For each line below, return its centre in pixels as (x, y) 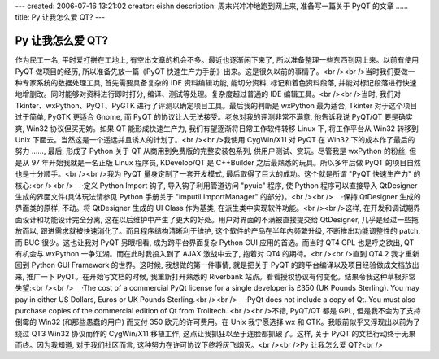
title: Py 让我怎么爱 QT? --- (60, 17)
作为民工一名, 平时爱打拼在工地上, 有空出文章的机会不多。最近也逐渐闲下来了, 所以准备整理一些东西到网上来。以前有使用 (217, 60)
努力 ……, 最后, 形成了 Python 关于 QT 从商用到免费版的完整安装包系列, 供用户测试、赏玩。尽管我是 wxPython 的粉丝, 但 (216, 151)
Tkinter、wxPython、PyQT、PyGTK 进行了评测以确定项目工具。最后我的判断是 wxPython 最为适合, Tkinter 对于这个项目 (216, 105)
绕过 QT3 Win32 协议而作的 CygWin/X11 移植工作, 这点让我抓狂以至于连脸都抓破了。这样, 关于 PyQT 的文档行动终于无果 (215, 333)
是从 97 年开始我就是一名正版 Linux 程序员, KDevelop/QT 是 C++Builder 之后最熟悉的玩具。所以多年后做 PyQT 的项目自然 (218, 162)
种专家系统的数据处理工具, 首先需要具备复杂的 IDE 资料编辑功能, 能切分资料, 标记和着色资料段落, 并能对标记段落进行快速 (216, 83)
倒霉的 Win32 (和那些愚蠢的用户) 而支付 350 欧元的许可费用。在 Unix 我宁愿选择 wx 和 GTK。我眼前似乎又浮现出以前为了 (218, 322)
